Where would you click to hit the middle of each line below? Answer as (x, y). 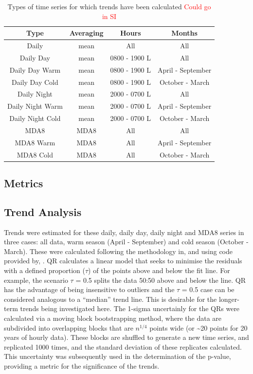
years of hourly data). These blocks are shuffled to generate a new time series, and (126, 337)
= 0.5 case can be (208, 289)
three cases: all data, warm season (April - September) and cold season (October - (126, 242)
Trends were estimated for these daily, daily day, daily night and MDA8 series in (124, 232)
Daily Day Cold (35, 82)
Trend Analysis (43, 211)
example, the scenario (36, 280)
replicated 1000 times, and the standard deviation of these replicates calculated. (123, 346)
